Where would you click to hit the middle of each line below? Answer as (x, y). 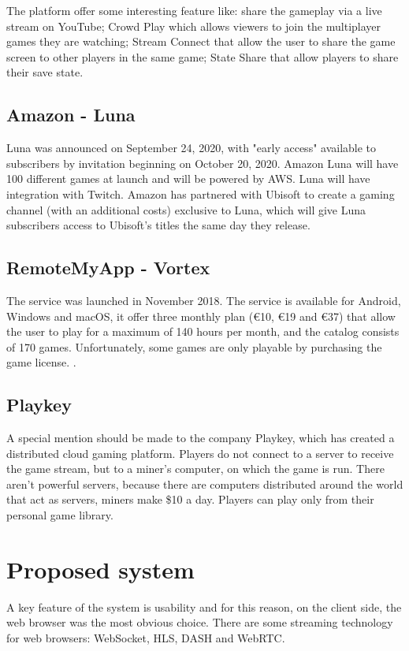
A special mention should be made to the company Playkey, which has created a (201, 438)
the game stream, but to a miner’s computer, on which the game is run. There (195, 469)
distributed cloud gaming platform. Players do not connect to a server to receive (200, 453)
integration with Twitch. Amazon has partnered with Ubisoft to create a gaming (201, 193)
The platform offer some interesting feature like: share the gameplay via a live (194, 10)
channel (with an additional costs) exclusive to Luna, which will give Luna (186, 209)
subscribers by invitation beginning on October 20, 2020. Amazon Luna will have (203, 163)
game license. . (41, 362)
